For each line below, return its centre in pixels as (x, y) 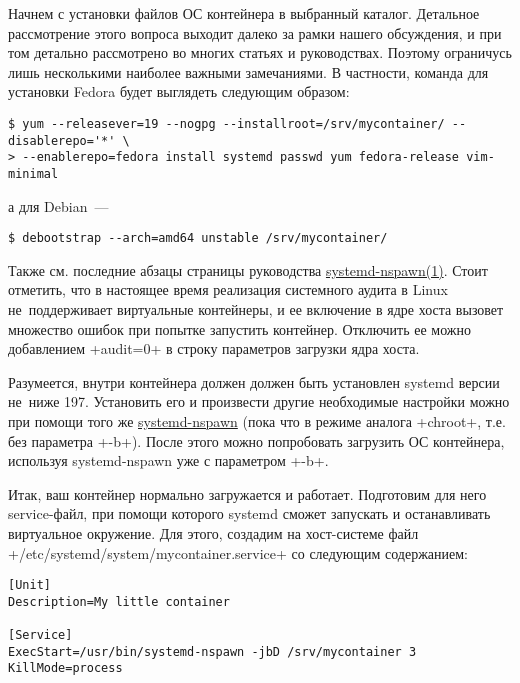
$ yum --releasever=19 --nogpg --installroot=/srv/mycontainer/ (226, 123)
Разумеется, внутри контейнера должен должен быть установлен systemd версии (254, 381)
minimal (33, 173)
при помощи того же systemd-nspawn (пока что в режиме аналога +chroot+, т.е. (257, 421)
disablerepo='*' (62, 140)
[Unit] (29, 585)
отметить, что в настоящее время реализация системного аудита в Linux (228, 289)
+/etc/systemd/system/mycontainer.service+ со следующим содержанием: (238, 552)
